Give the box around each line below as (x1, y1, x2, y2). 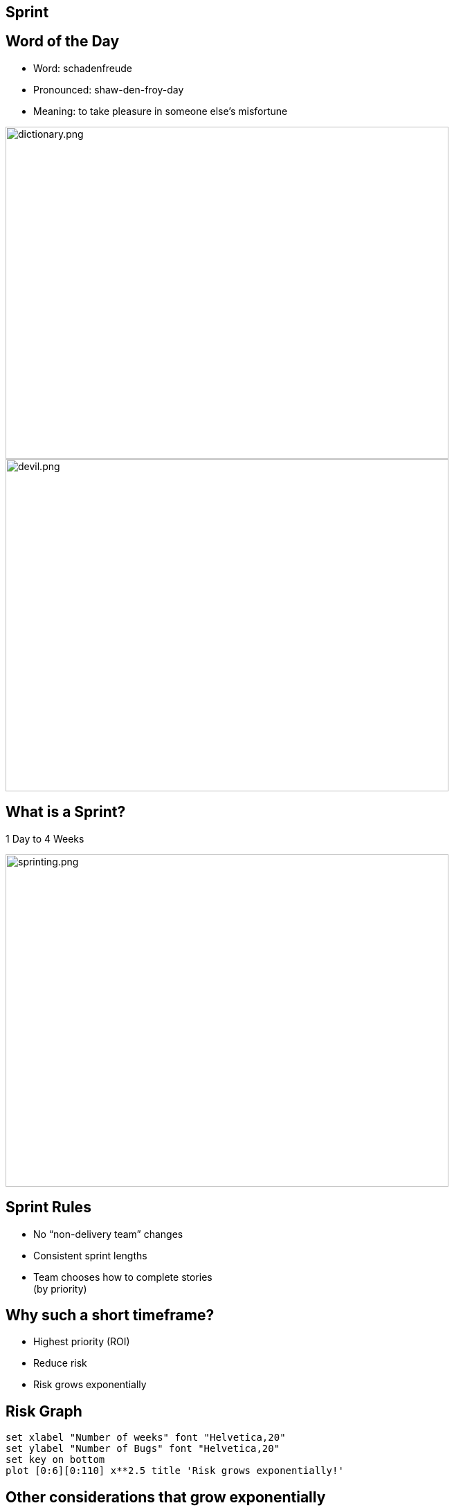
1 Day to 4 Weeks (6, 832, 84, 845)
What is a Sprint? (6, 803, 126, 821)
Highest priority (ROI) (33, 1336, 130, 1348)
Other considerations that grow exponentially (6, 1488, 326, 1506)
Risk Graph (6, 1402, 82, 1420)
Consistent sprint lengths (33, 1249, 147, 1261)
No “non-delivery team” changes (33, 1228, 183, 1240)
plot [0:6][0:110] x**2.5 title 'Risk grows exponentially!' (6, 1465, 344, 1477)
